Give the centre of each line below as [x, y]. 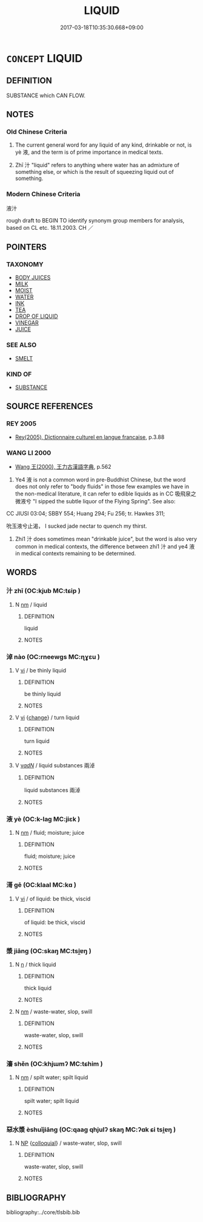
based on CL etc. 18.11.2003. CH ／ [50, 227]
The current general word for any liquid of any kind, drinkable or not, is [103, 145]
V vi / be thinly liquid [41, 670]
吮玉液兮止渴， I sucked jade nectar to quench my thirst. [77, 526]
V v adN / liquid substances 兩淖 [55, 765]
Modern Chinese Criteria [43, 194]
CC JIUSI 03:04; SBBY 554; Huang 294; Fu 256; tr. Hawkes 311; [86, 513]
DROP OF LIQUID [37, 316]
